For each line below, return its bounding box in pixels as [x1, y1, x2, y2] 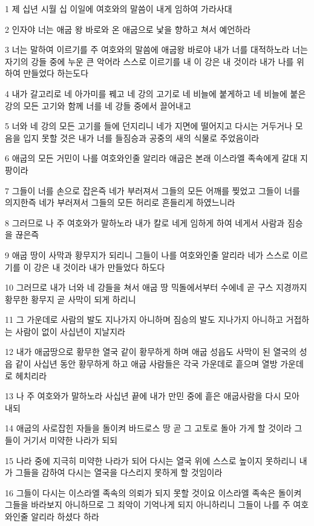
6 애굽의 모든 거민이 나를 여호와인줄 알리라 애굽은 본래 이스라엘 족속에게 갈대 [5, 152, 298, 164]
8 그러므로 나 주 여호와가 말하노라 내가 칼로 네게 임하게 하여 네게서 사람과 [5, 216, 285, 229]
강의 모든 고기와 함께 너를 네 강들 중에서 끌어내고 [5, 99, 191, 112]
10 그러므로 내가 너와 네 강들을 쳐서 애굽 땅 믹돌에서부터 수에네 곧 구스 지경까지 [5, 281, 307, 294]
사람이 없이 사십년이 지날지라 [15, 325, 125, 337]
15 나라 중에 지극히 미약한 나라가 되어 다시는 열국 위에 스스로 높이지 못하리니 [5, 454, 297, 467]
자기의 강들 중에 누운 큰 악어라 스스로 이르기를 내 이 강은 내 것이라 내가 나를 [5, 55, 294, 67]
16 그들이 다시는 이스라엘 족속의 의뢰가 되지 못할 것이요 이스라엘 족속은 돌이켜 [5, 486, 302, 499]
